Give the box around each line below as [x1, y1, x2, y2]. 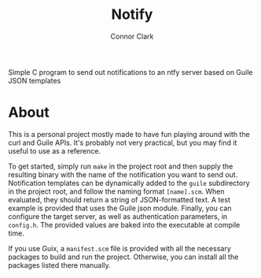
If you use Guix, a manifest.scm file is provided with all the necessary [8, 243, 232, 253]
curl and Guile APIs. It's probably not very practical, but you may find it [8, 138, 237, 147]
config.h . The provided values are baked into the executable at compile [8, 220, 241, 229]
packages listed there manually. [8, 260, 112, 269]
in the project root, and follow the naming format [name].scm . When [8, 187, 226, 196]
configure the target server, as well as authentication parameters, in [8, 211, 228, 221]
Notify [111, 6, 153, 24]
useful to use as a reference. [8, 146, 101, 155]
